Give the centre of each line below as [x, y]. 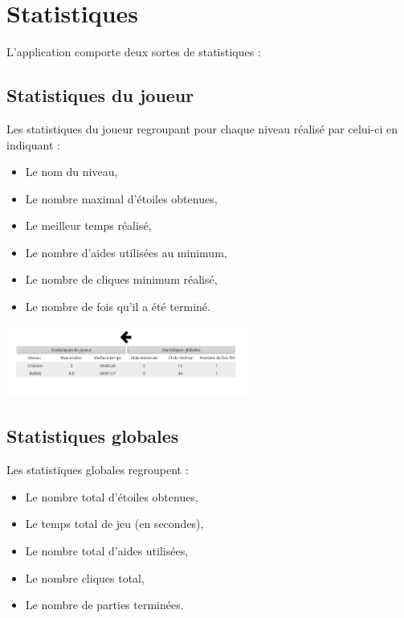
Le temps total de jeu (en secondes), [114, 524]
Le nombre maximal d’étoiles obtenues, [121, 198]
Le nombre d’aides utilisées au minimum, [126, 252]
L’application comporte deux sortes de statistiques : [134, 52]
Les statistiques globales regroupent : [98, 470]
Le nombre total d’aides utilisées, [107, 550]
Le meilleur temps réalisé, [88, 225]
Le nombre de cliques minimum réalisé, [121, 279]
